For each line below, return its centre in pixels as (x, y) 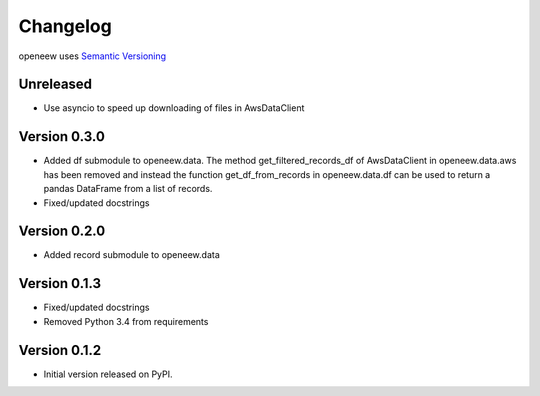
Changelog (65, 26)
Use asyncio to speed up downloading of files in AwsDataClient (174, 108)
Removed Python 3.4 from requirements (126, 321)
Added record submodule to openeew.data (131, 255)
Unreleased (55, 84)
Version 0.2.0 (62, 231)
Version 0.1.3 (60, 283)
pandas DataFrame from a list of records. (128, 189)
